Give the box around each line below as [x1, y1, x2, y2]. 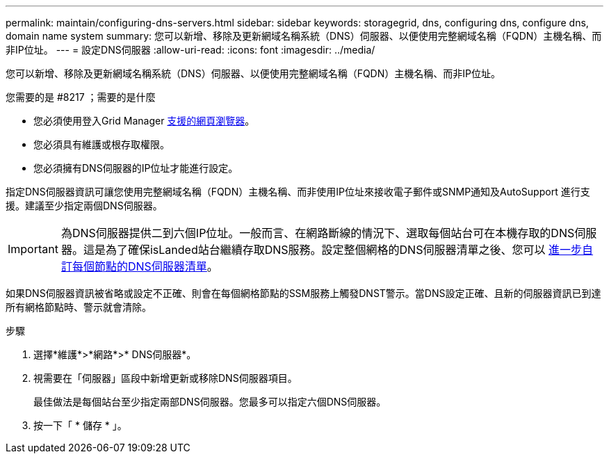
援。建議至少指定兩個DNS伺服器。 [6, 200, 163, 211]
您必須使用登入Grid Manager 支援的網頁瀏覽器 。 [33, 115, 255, 127]
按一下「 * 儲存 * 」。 [33, 419, 127, 431]
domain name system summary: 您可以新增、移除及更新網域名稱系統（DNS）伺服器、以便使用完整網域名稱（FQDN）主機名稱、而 [6, 30, 602, 42]
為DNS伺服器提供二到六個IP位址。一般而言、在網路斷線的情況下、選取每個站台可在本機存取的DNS [60, 226, 575, 240]
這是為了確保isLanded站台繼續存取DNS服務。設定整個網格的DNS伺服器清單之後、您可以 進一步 [83, 243, 582, 257]
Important [8, 242, 58, 256]
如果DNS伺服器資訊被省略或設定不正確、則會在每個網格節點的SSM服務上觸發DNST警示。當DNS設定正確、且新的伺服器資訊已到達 [6, 287, 601, 299]
